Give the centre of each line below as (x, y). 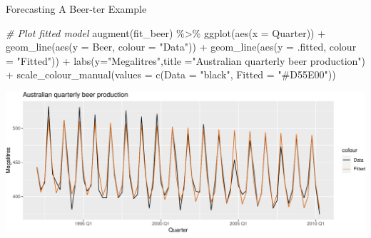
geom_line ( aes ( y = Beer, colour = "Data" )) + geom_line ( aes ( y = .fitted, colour (181, 47)
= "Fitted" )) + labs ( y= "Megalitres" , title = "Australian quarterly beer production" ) (186, 60)
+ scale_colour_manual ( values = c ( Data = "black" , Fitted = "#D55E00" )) (171, 74)
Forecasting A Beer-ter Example (76, 9)
